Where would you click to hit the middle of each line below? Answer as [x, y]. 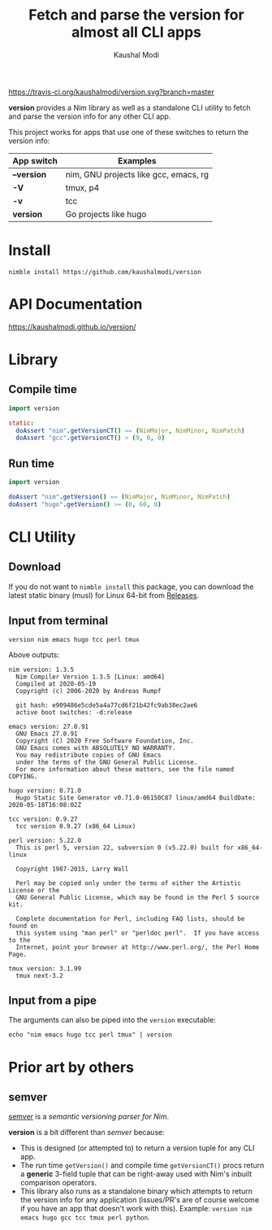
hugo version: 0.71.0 [45, 791]
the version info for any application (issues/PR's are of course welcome [140, 1200]
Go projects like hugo [106, 214]
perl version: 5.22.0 [45, 840]
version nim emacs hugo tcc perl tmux [74, 639]
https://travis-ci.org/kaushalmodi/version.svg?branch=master [112, 92]
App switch [35, 160]
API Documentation [76, 305]
